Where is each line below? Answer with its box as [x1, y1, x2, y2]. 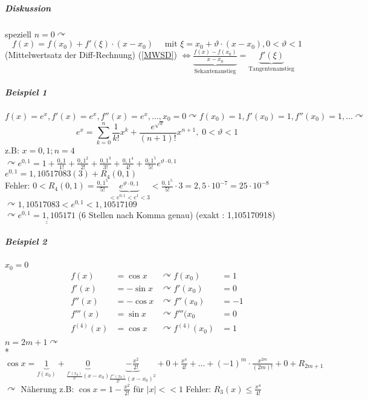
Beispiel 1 [5, 85, 47, 98]
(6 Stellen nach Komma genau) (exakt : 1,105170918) [78, 208, 276, 221]
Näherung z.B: [21, 382, 74, 395]
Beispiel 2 [5, 235, 47, 248]
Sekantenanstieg [194, 68, 236, 74]
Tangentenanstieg [248, 66, 295, 73]
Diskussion [5, 1, 51, 14]
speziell [5, 27, 32, 40]
